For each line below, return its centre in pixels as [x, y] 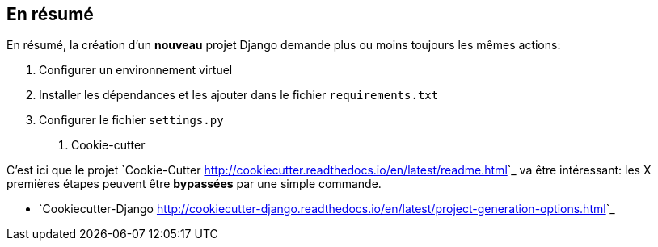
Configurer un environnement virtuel [136, 70]
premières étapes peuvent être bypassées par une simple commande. [194, 184]
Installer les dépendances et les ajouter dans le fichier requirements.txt [239, 95]
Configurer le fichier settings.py [131, 120]
